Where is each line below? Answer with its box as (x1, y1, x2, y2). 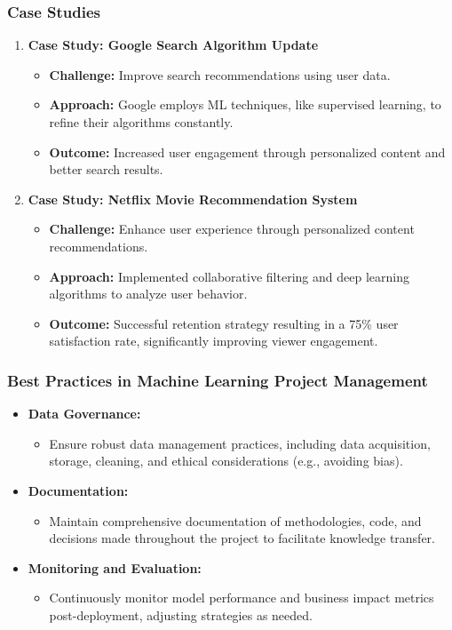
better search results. (49, 160, 163, 179)
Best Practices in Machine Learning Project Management (7, 369, 428, 391)
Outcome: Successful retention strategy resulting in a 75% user (49, 314, 399, 332)
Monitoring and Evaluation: (28, 558, 202, 577)
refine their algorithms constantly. (49, 113, 234, 131)
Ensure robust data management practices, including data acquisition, (49, 434, 431, 452)
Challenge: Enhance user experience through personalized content (49, 219, 415, 238)
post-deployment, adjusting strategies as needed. (49, 605, 313, 624)
